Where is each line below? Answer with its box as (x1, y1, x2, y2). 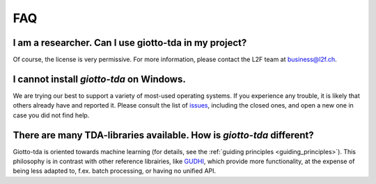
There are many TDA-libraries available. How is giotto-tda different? (13, 129, 315, 141)
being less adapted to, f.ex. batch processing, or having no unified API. (13, 167, 217, 175)
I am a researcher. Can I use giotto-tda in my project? (13, 37, 247, 49)
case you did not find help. (13, 111, 90, 119)
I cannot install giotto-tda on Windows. (13, 73, 186, 85)
